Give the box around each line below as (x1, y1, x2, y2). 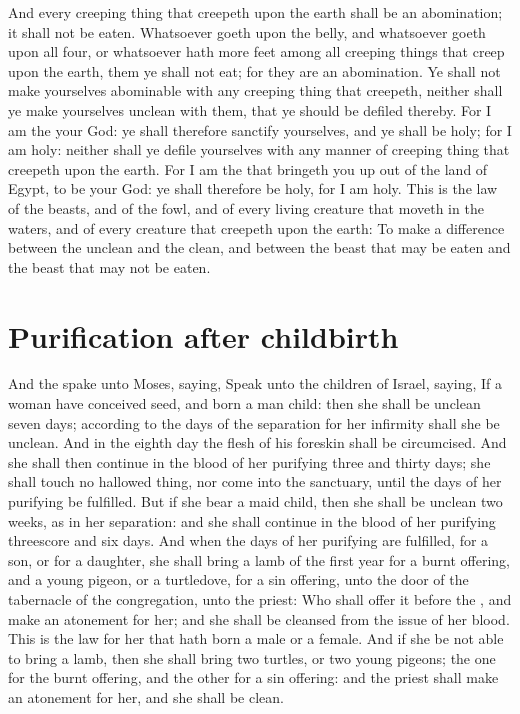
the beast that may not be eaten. (8, 256, 211, 277)
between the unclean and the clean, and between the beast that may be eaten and (8, 237, 511, 258)
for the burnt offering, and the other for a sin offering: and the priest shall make (8, 667, 499, 688)
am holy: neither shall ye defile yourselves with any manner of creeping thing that (8, 139, 510, 160)
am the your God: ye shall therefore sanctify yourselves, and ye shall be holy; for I (8, 119, 512, 140)
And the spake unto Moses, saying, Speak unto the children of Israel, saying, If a (8, 373, 503, 394)
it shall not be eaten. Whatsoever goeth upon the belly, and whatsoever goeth (8, 21, 486, 42)
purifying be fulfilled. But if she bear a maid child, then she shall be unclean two (8, 491, 503, 511)
